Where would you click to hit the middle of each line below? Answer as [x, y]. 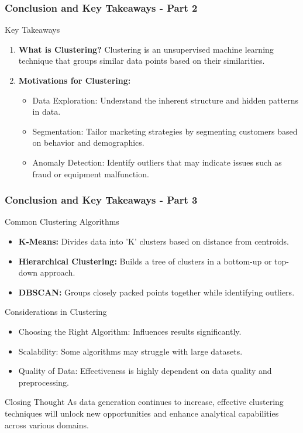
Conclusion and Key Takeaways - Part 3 [101, 200]
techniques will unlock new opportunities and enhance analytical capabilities [142, 413]
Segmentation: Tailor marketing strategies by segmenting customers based [165, 131]
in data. [47, 111]
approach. [58, 272]
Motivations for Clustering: [75, 80]
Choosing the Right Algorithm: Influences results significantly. [130, 331]
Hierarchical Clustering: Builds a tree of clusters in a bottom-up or [145, 261]
